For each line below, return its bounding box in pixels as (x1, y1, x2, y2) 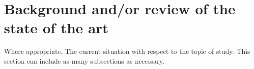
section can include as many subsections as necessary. (4, 55, 165, 66)
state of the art (4, 18, 109, 38)
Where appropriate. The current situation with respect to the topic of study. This (4, 46, 250, 56)
